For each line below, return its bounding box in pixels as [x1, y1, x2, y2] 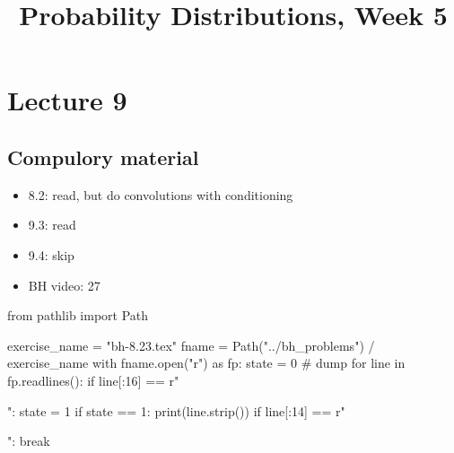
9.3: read [28, 215, 76, 234]
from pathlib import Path [7, 306, 149, 325]
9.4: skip [28, 245, 74, 264]
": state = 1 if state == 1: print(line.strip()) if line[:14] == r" [7, 401, 345, 420]
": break [7, 431, 50, 450]
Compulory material [7, 143, 199, 170]
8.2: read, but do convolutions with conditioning [28, 185, 293, 204]
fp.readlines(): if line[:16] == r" [7, 370, 179, 389]
